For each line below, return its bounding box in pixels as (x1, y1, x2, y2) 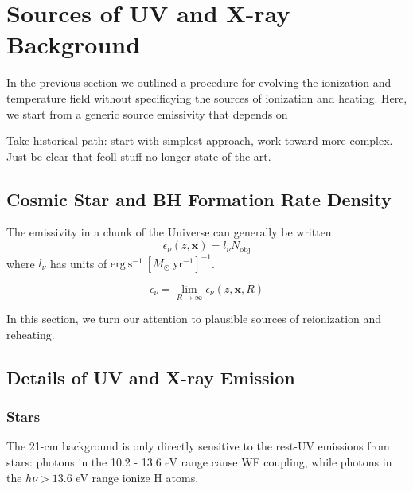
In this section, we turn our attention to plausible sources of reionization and (6, 310, 382, 327)
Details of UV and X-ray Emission (6, 364, 295, 389)
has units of (49, 255, 107, 271)
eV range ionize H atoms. (76, 469, 199, 485)
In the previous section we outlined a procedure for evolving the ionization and (6, 74, 392, 91)
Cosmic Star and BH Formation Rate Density (6, 186, 392, 211)
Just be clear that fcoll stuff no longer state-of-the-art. (6, 147, 271, 164)
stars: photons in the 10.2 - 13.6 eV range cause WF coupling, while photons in (6, 454, 392, 470)
